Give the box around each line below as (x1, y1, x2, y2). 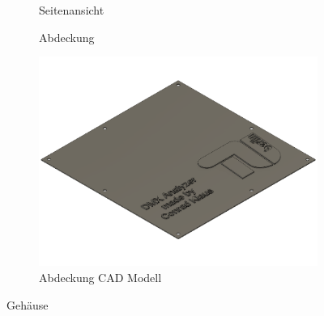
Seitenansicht (39, 2, 104, 18)
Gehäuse (6, 296, 49, 313)
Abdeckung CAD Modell (39, 269, 162, 286)
